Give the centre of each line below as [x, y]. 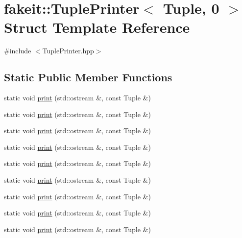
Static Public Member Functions [88, 77]
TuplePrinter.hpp [68, 51]
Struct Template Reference [97, 27]
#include [18, 51]
